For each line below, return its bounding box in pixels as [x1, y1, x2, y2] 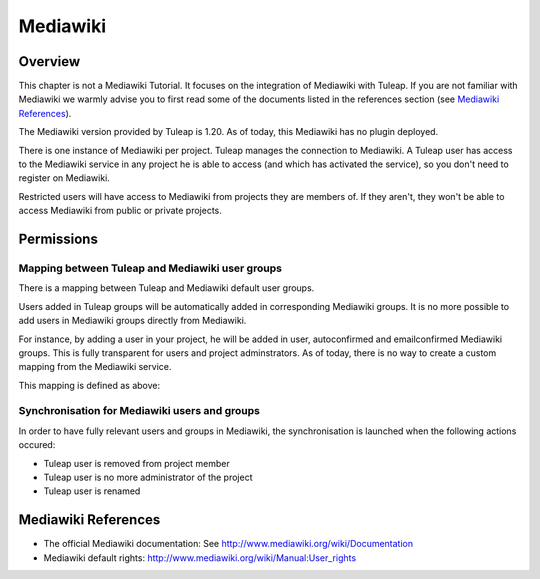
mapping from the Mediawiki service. [18, 361, 172, 373]
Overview [18, 53, 81, 70]
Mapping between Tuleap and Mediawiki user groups [18, 261, 282, 275]
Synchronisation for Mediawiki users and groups [18, 404, 260, 418]
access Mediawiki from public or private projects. [18, 205, 222, 217]
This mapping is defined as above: [18, 379, 160, 391]
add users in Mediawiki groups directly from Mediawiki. [18, 315, 247, 327]
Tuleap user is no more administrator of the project [43, 471, 254, 483]
